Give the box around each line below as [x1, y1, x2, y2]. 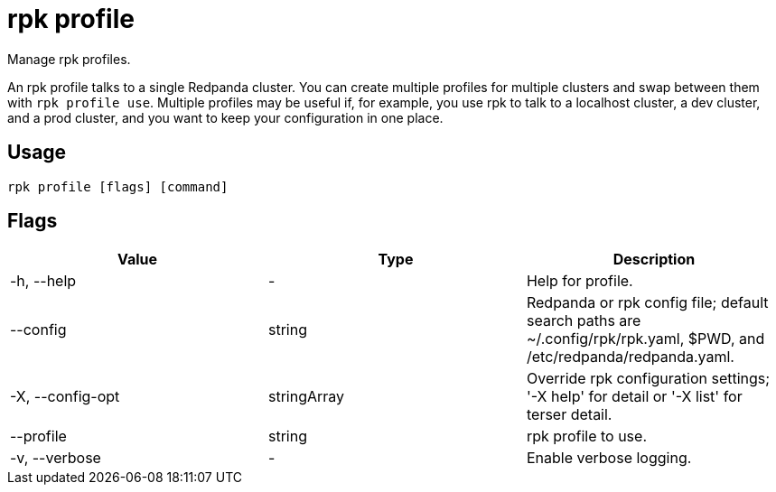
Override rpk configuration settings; [526, 369, 771, 388]
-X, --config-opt [10, 387, 120, 406]
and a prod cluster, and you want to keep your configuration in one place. [7, 109, 444, 125]
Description [612, 250, 696, 269]
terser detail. [526, 405, 612, 424]
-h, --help [10, 272, 77, 291]
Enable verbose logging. [526, 449, 692, 468]
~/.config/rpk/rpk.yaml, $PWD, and [526, 330, 765, 348]
